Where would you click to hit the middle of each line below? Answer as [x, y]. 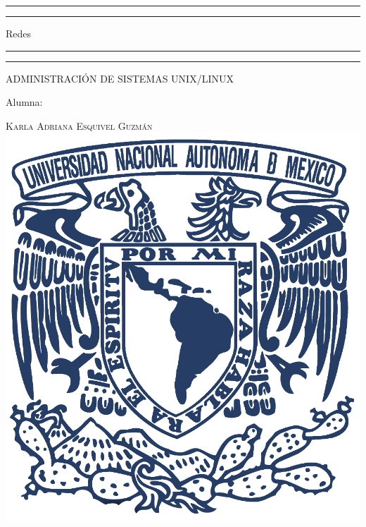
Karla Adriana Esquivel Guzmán [79, 125]
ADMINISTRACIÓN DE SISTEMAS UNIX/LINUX [120, 78]
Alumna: [24, 102]
